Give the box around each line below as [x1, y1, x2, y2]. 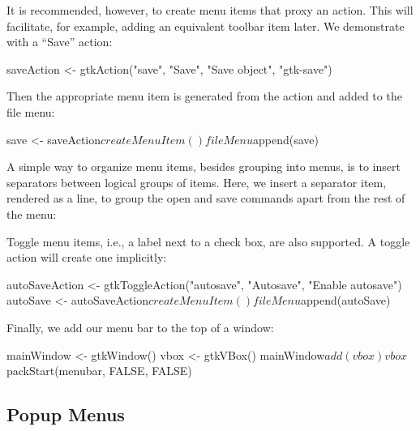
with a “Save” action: [6, 33, 113, 50]
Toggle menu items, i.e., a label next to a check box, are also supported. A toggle [6, 233, 410, 250]
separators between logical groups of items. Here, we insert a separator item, [6, 173, 387, 190]
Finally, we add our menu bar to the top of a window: [6, 318, 274, 335]
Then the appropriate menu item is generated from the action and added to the [6, 87, 402, 105]
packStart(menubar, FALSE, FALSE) [6, 362, 192, 379]
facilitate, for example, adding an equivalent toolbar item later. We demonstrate [6, 17, 405, 34]
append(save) [253, 130, 319, 147]
